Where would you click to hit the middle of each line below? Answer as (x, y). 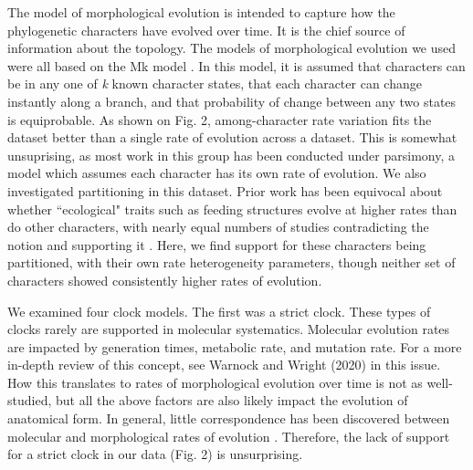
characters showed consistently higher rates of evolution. (165, 280)
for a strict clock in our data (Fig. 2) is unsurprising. (155, 454)
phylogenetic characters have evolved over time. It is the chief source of (206, 30)
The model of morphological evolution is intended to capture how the (201, 12)
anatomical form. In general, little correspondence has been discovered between (229, 418)
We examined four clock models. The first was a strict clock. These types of (219, 311)
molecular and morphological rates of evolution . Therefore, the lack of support (229, 436)
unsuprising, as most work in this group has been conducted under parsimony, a (231, 155)
